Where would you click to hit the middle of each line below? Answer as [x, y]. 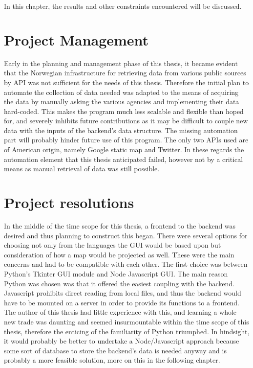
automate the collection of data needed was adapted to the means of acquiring [121, 92]
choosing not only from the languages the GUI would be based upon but [113, 245]
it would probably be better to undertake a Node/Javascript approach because [122, 341]
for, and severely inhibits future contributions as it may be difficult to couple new [126, 121]
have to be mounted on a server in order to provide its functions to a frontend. [122, 302]
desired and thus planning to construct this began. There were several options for [126, 235]
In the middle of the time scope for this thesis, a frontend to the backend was [120, 225]
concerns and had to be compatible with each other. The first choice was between [126, 264]
